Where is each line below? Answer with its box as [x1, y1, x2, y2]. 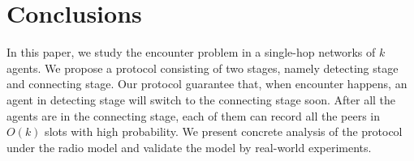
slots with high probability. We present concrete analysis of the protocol [45, 123, 403, 140]
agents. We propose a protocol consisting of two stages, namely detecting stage [6, 59, 399, 76]
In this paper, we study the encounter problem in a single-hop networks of [6, 44, 376, 61]
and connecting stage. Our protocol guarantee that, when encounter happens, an [6, 75, 408, 92]
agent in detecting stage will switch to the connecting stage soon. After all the [6, 91, 396, 108]
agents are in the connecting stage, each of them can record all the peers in [6, 107, 380, 124]
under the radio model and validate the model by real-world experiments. [6, 138, 372, 155]
